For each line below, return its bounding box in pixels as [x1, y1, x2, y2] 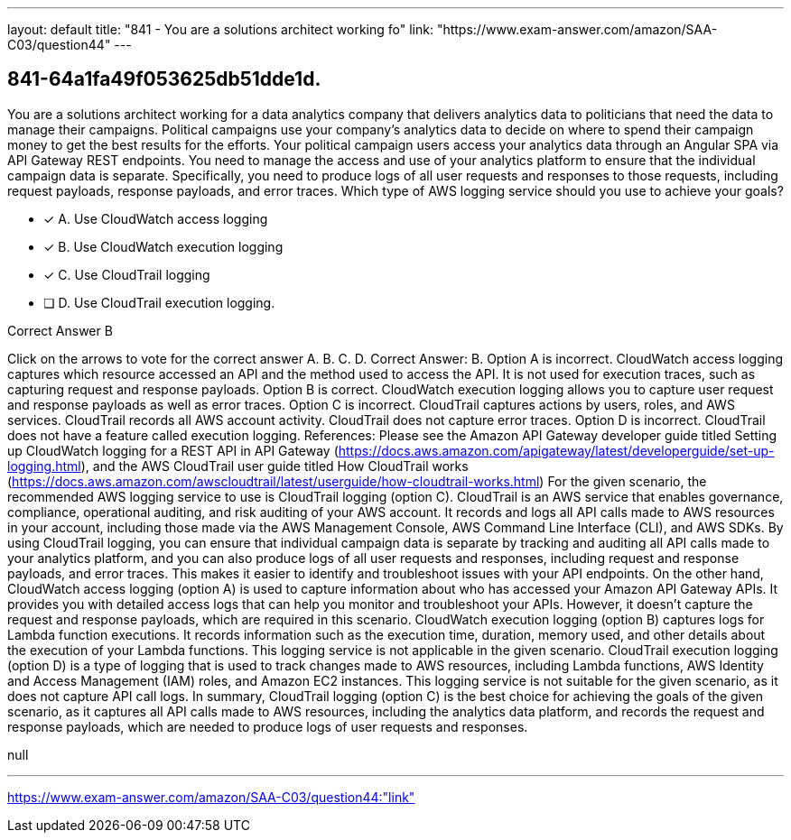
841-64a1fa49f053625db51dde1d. [7, 68, 321, 91]
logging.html [7, 457, 81, 474]
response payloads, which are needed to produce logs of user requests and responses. [7, 718, 528, 734]
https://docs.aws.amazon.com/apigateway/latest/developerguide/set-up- [338, 442, 775, 458]
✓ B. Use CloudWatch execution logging [43, 238, 284, 254]
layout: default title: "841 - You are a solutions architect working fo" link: [7, 22, 433, 37]
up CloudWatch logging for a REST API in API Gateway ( [7, 442, 339, 458]
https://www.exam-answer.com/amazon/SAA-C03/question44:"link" [7, 789, 415, 805]
